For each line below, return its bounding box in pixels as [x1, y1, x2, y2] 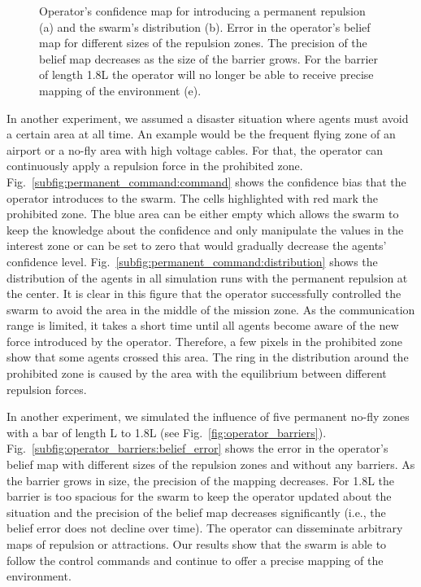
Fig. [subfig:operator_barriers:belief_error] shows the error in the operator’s [7, 440, 388, 457]
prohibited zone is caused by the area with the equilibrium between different [7, 365, 387, 382]
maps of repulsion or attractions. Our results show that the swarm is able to [7, 536, 387, 552]
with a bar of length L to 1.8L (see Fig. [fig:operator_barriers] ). [7, 423, 327, 440]
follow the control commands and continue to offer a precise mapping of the [7, 551, 384, 568]
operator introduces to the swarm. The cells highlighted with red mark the [7, 189, 379, 206]
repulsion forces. [7, 380, 87, 397]
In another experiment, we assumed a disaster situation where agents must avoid [7, 109, 409, 126]
